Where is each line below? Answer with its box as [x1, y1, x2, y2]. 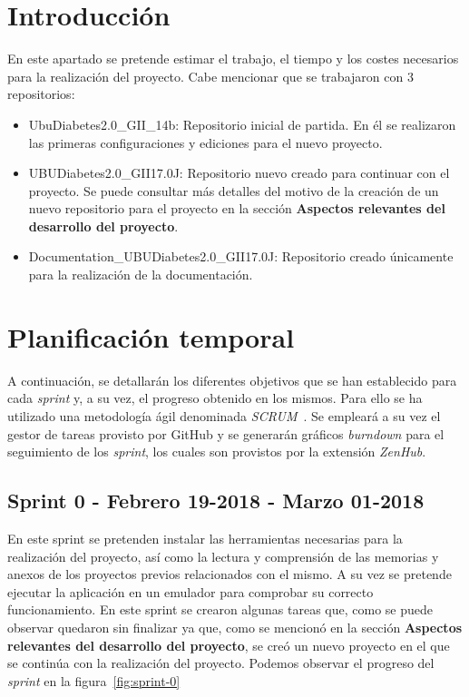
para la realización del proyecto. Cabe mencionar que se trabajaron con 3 [7, 66, 414, 85]
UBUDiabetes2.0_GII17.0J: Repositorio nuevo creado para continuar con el [28, 163, 450, 182]
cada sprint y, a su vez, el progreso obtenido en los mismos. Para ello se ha [7, 388, 423, 407]
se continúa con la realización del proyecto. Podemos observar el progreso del [7, 653, 435, 672]
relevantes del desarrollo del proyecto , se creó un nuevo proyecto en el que [7, 635, 450, 654]
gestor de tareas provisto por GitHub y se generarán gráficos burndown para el [7, 424, 445, 443]
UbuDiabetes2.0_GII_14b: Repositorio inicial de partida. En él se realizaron [28, 114, 456, 133]
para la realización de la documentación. [28, 265, 253, 284]
